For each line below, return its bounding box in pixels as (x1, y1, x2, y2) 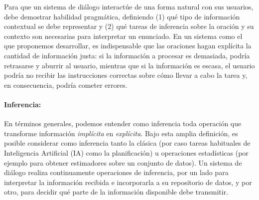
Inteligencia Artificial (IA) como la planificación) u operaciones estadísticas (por (4, 147, 249, 158)
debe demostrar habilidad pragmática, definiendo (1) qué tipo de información (4, 11, 240, 21)
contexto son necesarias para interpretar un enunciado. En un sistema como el (4, 30, 243, 41)
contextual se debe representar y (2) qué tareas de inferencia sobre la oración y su (4, 21, 254, 31)
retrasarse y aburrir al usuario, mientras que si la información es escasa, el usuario (4, 60, 255, 70)
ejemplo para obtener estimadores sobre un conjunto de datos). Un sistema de (4, 157, 242, 168)
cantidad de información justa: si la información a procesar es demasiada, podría (4, 50, 250, 60)
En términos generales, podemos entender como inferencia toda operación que (4, 118, 242, 129)
